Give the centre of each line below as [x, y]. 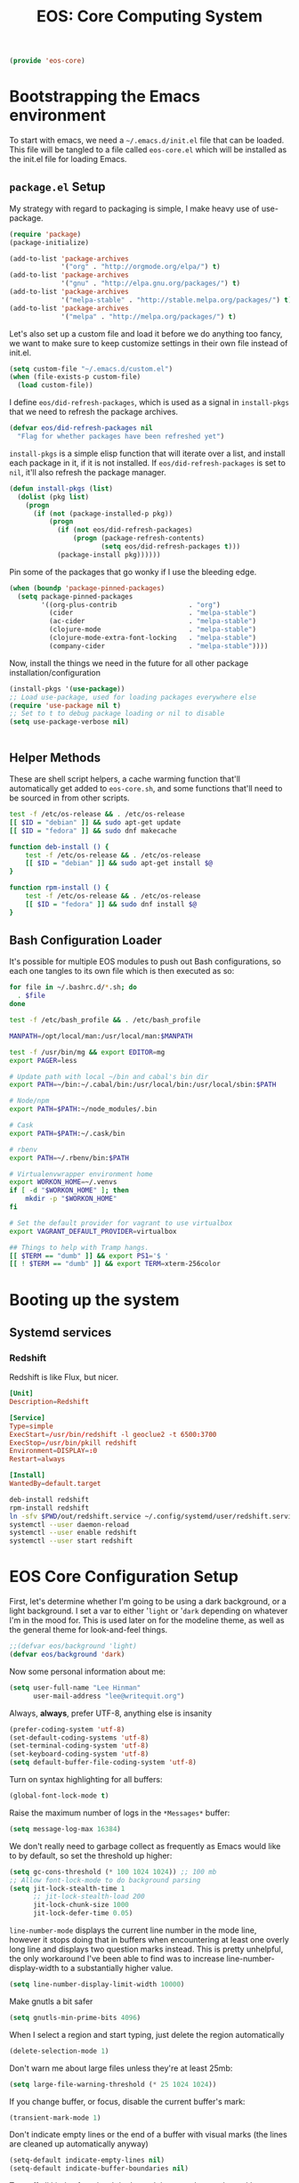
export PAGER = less [43, 1060]
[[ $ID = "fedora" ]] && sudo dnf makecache [93, 831]
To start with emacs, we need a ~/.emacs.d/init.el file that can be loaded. [147, 140]
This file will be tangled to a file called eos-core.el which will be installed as [148, 150]
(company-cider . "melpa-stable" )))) [158, 646]
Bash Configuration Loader [86, 941]
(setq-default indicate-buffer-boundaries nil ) [99, 2169]
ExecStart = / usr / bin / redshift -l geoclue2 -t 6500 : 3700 [113, 1434]
